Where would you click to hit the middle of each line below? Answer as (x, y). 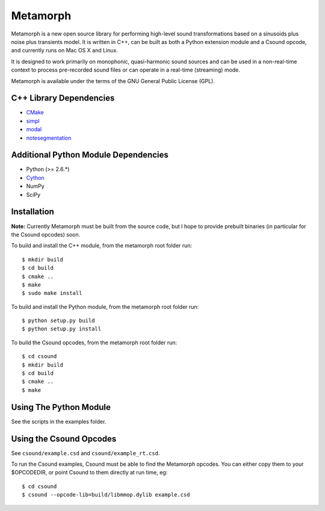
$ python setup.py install (62, 329)
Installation (32, 212)
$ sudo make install (52, 293)
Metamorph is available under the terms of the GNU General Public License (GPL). (113, 81)
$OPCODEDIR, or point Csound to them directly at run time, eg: (89, 472)
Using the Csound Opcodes (64, 438)
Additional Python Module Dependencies (90, 155)
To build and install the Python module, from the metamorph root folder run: (105, 306)
